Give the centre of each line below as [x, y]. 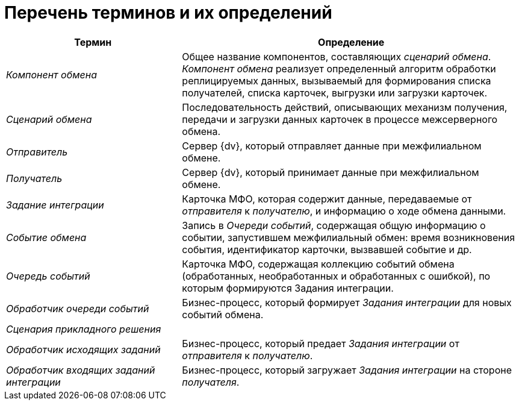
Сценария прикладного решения [84, 329]
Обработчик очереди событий [78, 308]
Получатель [34, 178]
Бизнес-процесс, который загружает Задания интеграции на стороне [347, 370]
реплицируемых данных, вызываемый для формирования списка [337, 80]
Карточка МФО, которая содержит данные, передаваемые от [327, 199]
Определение [351, 42]
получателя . [211, 382]
